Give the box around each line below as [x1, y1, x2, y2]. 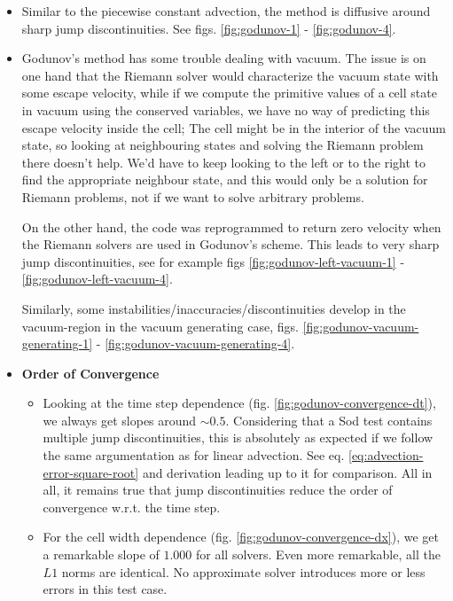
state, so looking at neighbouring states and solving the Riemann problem [21, 136, 424, 154]
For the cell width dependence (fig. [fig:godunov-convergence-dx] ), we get [43, 527, 439, 546]
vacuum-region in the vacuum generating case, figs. [21, 316, 299, 335]
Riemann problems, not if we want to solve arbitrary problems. [21, 187, 364, 206]
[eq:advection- [348, 446, 424, 464]
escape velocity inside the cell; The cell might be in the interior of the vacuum [21, 118, 446, 137]
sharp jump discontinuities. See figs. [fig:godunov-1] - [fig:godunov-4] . [21, 19, 396, 37]
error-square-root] [43, 463, 139, 481]
